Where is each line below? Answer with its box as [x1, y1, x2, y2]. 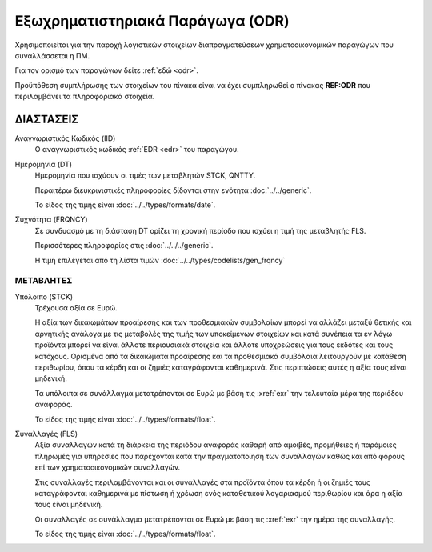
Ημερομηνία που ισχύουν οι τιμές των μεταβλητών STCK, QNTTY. [34, 170, 256, 180]
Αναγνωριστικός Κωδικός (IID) [14, 134, 116, 143]
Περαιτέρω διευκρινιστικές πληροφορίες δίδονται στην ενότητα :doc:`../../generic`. [34, 185, 312, 195]
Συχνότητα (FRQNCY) [14, 214, 88, 224]
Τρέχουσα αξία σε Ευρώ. [34, 303, 118, 313]
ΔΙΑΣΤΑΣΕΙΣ [14, 112, 79, 126]
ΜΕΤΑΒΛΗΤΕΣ [14, 275, 73, 286]
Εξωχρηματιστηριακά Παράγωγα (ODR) [14, 12, 290, 30]
